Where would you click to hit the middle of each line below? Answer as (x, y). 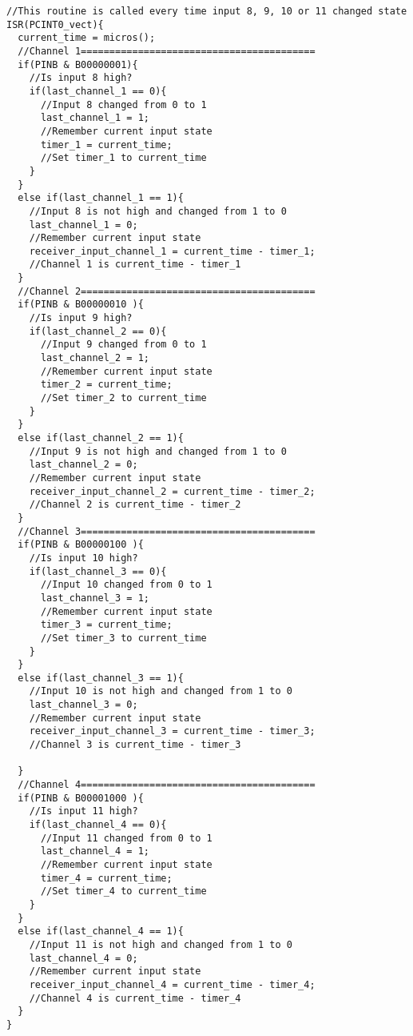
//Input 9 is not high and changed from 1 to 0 (158, 451)
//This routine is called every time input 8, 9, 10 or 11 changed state (207, 11)
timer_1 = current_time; (106, 145)
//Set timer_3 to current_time (123, 638)
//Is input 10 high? (83, 558)
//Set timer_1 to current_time (123, 158)
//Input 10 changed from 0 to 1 (126, 585)
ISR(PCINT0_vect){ (55, 24)
